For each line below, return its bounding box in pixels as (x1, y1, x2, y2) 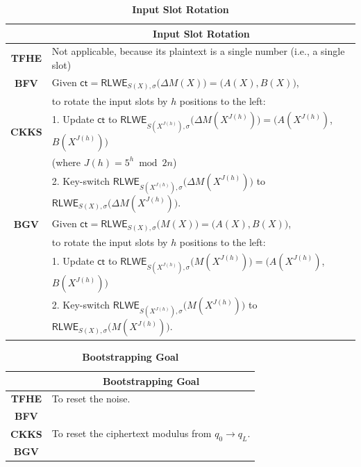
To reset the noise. (51, 391, 131, 406)
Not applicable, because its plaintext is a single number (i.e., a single (51, 44, 345, 58)
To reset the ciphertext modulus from (51, 426, 212, 441)
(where (51, 154, 81, 169)
